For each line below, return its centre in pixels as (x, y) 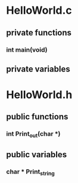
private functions (39, 33)
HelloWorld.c (39, 10)
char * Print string (30, 172)
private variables (38, 69)
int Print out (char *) (33, 134)
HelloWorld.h (39, 95)
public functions (37, 117)
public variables (37, 154)
